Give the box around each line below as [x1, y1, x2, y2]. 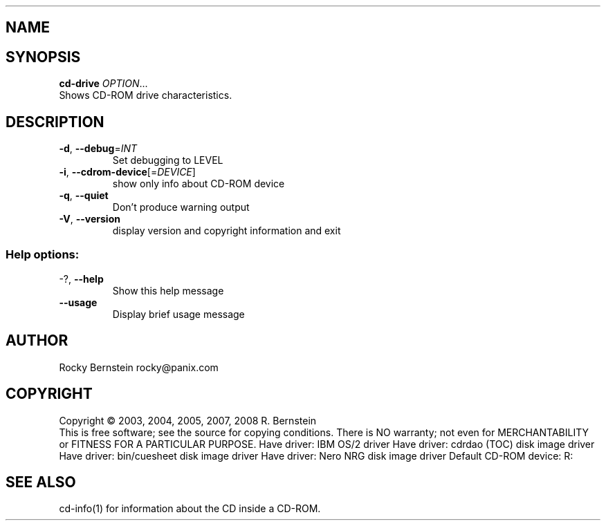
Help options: [6, 247, 80, 262]
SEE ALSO [6, 473, 76, 491]
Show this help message [112, 284, 224, 297]
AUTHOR [6, 332, 68, 350]
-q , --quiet [59, 189, 109, 202]
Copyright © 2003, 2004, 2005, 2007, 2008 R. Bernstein [59, 414, 317, 426]
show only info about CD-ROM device [112, 178, 285, 190]
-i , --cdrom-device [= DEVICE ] [59, 166, 196, 178]
